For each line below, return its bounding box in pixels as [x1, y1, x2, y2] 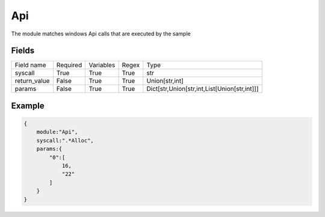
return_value [14, 77, 50, 85]
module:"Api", [36, 129, 78, 135]
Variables [88, 61, 116, 69]
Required [56, 61, 82, 69]
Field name [14, 61, 46, 69]
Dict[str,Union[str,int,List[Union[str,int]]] [146, 85, 259, 93]
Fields [11, 46, 35, 56]
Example [11, 100, 45, 111]
